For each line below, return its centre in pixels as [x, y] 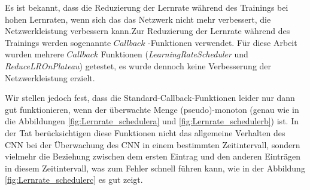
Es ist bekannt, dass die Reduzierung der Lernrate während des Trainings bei [147, 7]
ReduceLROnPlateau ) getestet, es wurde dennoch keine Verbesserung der [138, 65]
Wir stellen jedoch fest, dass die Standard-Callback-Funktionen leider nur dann [150, 98]
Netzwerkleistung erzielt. [50, 77]
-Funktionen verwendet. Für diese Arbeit [223, 42]
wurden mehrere [34, 54]
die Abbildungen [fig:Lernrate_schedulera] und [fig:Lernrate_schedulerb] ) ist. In [152, 121]
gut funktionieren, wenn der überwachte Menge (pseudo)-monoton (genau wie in [152, 109]
